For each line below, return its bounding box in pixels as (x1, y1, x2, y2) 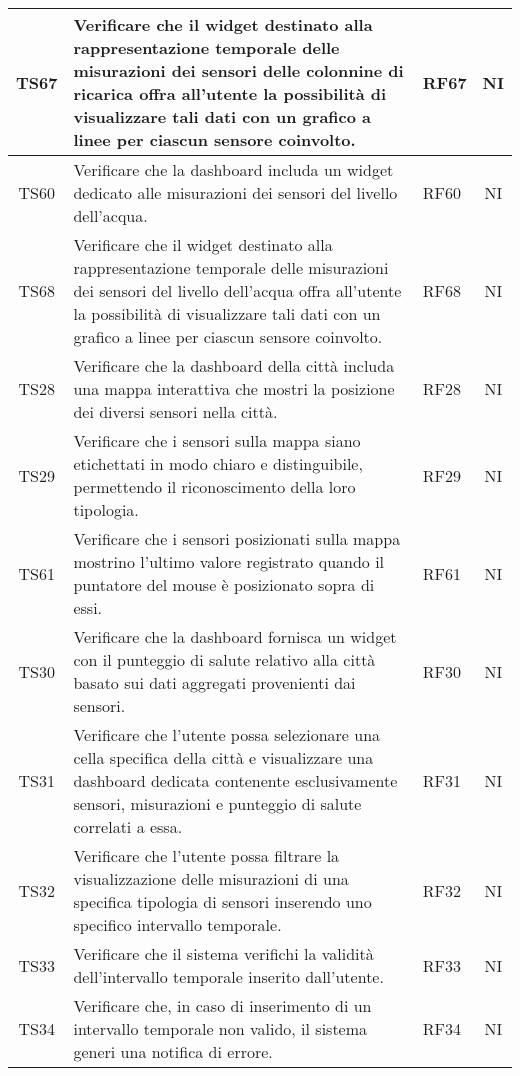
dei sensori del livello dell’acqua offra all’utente (73, 279, 402, 302)
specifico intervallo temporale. (73, 913, 282, 936)
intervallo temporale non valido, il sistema (73, 1017, 368, 1040)
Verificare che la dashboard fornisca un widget (73, 625, 397, 648)
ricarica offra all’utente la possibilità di (73, 82, 387, 105)
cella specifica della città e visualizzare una (73, 746, 374, 769)
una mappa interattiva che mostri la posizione (73, 377, 395, 400)
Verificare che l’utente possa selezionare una (73, 723, 381, 746)
